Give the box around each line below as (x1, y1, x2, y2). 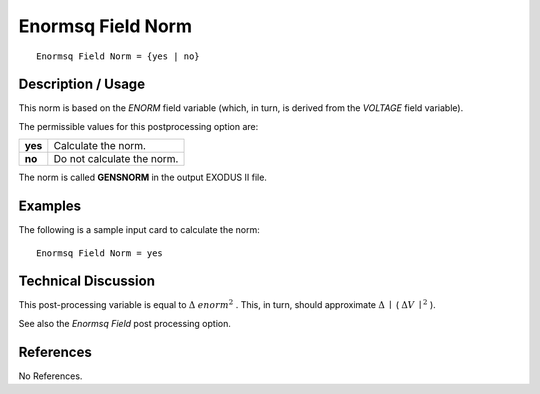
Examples (18, 198, 82, 215)
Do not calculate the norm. (53, 152, 179, 166)
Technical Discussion (18, 273, 155, 290)
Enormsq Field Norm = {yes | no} (36, 50, 200, 62)
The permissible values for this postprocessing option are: (18, 120, 259, 132)
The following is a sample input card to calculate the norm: (18, 224, 260, 236)
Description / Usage (18, 76, 145, 93)
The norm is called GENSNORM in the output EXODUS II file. (18, 171, 267, 184)
